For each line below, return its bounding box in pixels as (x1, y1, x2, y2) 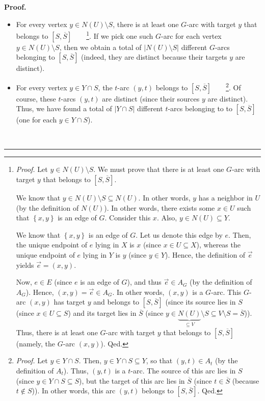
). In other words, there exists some (104, 202, 215, 213)
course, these (16, 93, 56, 104)
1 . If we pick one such (86, 29, 153, 41)
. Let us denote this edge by (136, 229, 223, 240)
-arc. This (211, 286, 242, 297)
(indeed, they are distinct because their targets (81, 52, 227, 62)
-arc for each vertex (161, 30, 222, 41)
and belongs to (93, 296, 140, 307)
